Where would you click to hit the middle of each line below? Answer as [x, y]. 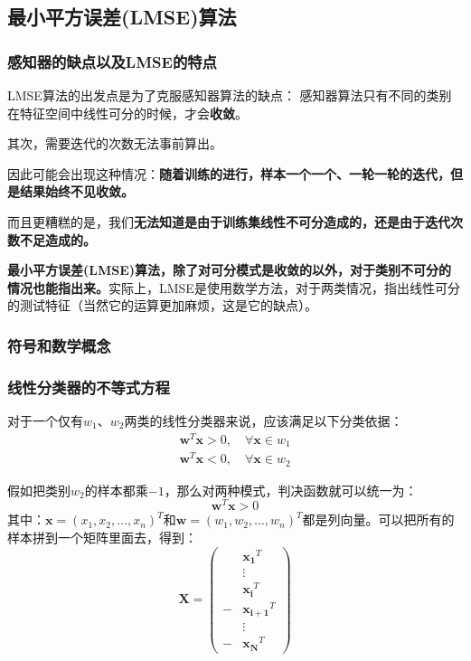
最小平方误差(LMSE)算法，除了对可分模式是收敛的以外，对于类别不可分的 [230, 270]
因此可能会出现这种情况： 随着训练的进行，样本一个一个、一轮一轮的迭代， [229, 173]
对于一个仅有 [45, 420]
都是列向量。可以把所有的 [378, 519]
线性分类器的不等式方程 [89, 387]
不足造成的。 [57, 239]
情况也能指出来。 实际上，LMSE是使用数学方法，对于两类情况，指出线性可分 [234, 287]
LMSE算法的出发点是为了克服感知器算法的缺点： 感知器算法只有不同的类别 [230, 95]
